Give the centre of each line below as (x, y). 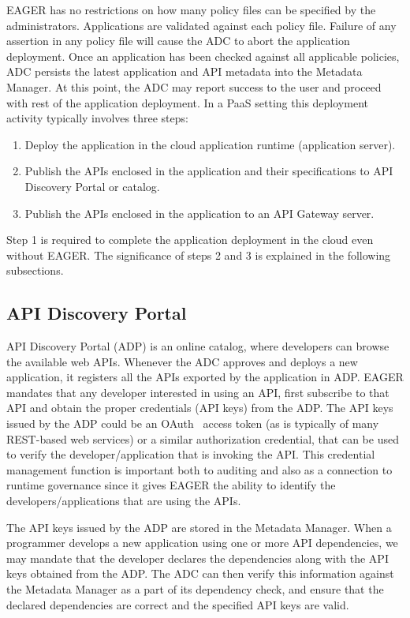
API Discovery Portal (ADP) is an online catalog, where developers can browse (198, 346)
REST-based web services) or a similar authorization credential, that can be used (203, 438)
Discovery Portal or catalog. (92, 186)
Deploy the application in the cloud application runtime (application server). (210, 144)
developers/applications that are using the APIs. (124, 501)
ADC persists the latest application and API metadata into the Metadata (184, 71)
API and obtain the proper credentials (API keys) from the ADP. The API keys (200, 408)
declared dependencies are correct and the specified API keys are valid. (178, 604)
